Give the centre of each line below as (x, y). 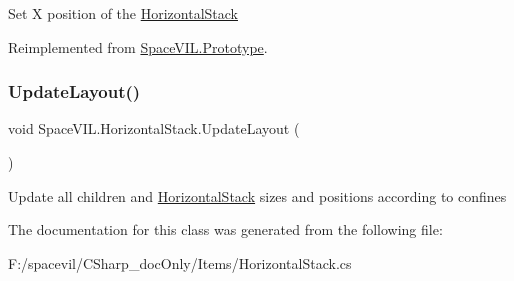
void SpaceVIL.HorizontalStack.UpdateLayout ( (154, 128)
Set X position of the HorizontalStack (123, 13)
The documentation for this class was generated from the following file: (225, 229)
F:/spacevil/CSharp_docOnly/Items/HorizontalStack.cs (180, 262)
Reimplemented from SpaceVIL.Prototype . (138, 46)
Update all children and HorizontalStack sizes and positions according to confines (257, 195)
